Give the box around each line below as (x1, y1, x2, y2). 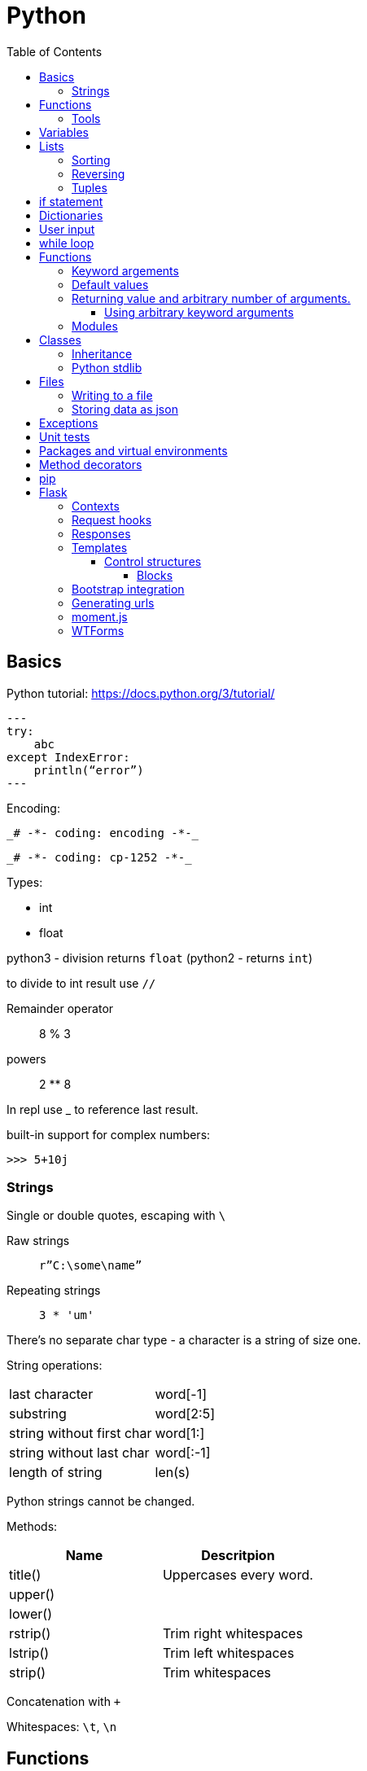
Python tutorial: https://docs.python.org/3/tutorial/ (7, 686, 275, 700)
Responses (72, 526, 131, 541)
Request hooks (72, 512, 152, 527)
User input (39, 221, 95, 236)
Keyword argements (72, 263, 179, 278)
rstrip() (9, 1625, 51, 1642)
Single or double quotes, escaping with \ (7, 1208, 226, 1223)
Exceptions (39, 415, 98, 430)
